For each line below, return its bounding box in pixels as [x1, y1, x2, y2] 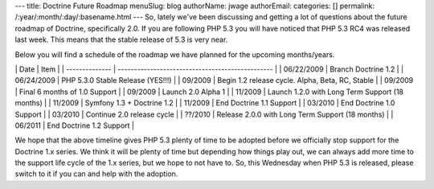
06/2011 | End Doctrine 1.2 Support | [14, 121, 134, 130]
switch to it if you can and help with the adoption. [14, 169, 178, 179]
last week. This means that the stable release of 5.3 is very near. [14, 35, 228, 44]
